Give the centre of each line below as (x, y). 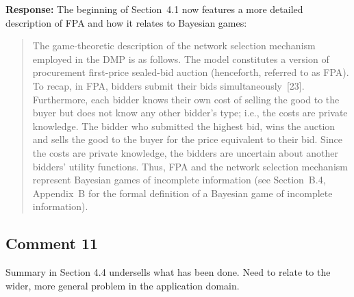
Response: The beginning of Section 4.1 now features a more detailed (154, 9)
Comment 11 (52, 243)
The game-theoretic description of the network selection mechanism (174, 46)
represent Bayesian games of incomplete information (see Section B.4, (179, 180)
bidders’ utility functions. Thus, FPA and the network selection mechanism (190, 166)
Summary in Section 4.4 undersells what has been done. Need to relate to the (168, 272)
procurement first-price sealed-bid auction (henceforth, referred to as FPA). (191, 72)
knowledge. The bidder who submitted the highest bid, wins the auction (184, 126)
